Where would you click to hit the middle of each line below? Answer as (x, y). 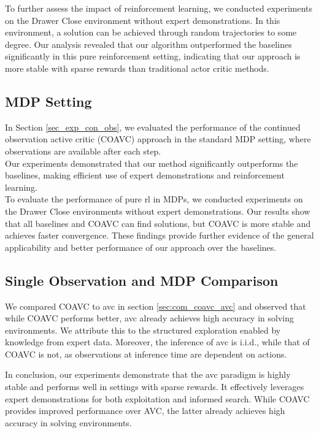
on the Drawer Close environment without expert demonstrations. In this (143, 20)
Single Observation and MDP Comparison (142, 280)
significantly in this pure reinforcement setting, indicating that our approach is (153, 56)
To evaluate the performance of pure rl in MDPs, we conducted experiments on (154, 199)
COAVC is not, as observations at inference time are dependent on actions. (146, 354)
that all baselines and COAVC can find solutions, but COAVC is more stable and (158, 223)
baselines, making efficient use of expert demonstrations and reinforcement (145, 175)
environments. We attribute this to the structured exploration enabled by (143, 330)
